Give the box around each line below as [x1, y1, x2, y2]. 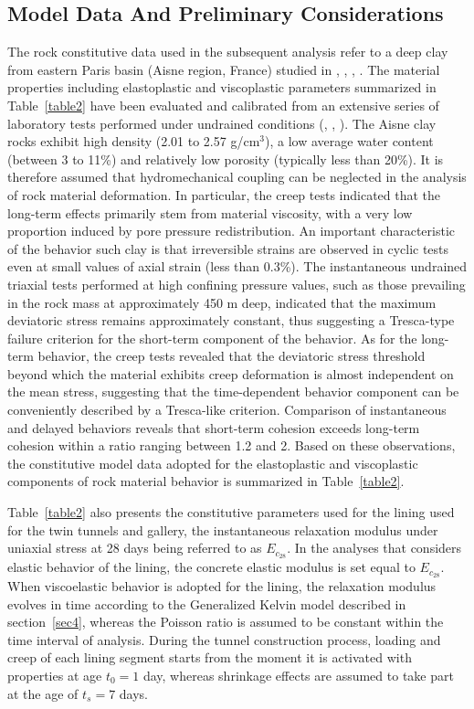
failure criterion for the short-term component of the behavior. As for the [7, 328, 417, 347]
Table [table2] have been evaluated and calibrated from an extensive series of [7, 95, 439, 114]
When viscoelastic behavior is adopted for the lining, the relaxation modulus [7, 576, 437, 595]
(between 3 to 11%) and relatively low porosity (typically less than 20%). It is [7, 149, 444, 168]
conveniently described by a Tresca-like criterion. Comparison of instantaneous [7, 400, 447, 419]
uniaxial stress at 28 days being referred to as [7, 538, 262, 557]
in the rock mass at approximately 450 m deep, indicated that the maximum [7, 292, 437, 312]
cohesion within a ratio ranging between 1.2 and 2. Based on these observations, [7, 436, 456, 455]
